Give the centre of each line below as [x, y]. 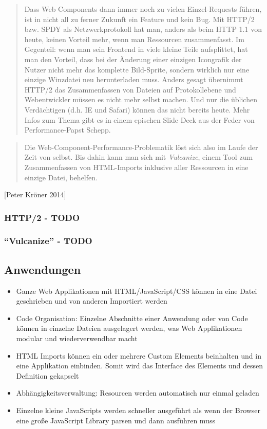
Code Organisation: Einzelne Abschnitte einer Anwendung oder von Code [132, 318]
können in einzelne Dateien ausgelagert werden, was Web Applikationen [129, 328]
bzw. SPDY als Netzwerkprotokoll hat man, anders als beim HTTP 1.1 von [143, 29]
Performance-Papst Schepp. [68, 130]
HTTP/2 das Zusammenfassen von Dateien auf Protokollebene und [130, 89]
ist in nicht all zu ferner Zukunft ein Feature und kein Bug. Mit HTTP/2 [139, 19]
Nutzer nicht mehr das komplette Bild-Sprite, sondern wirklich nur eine [137, 69]
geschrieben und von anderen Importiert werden [92, 301]
